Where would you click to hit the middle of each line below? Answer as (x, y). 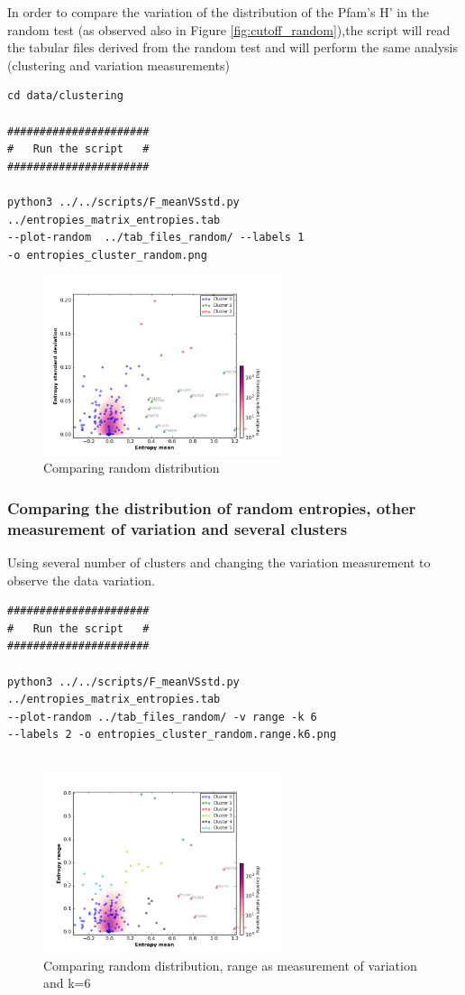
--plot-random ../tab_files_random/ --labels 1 (156, 238)
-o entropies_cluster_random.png (107, 255)
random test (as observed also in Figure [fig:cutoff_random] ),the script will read (229, 29)
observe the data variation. (81, 580)
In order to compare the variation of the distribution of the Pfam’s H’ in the (219, 12)
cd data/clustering (65, 96)
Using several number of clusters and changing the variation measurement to (219, 562)
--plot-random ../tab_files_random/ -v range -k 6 (162, 717)
